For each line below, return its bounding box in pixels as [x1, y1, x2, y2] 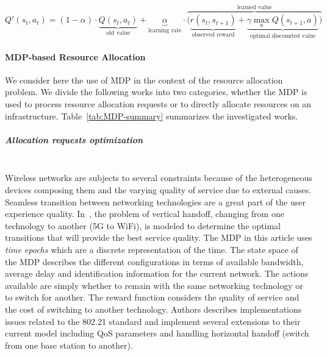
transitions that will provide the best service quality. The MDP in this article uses [5, 231, 312, 244]
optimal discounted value [250, 32, 316, 39]
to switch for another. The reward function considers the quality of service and [5, 291, 300, 304]
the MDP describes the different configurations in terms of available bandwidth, [5, 255, 304, 268]
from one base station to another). [5, 338, 133, 351]
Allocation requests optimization [5, 133, 143, 146]
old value [106, 30, 131, 37]
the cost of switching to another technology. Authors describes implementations [5, 302, 302, 315]
